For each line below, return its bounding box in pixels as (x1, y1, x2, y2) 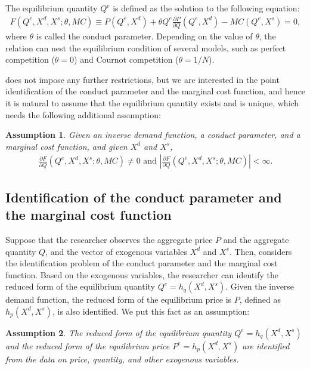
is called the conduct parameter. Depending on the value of (36, 29, 253, 42)
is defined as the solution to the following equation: (113, 2, 300, 14)
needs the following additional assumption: (5, 108, 161, 121)
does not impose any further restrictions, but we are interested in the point (5, 73, 280, 85)
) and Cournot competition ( (74, 53, 179, 66)
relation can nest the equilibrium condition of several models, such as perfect (5, 41, 286, 54)
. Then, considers (229, 245, 292, 257)
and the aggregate (223, 233, 289, 245)
